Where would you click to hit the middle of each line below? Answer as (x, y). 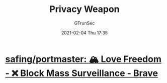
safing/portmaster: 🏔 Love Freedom (83, 59)
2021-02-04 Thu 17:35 (85, 32)
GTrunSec (85, 23)
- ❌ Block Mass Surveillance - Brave (82, 73)
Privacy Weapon (85, 9)
